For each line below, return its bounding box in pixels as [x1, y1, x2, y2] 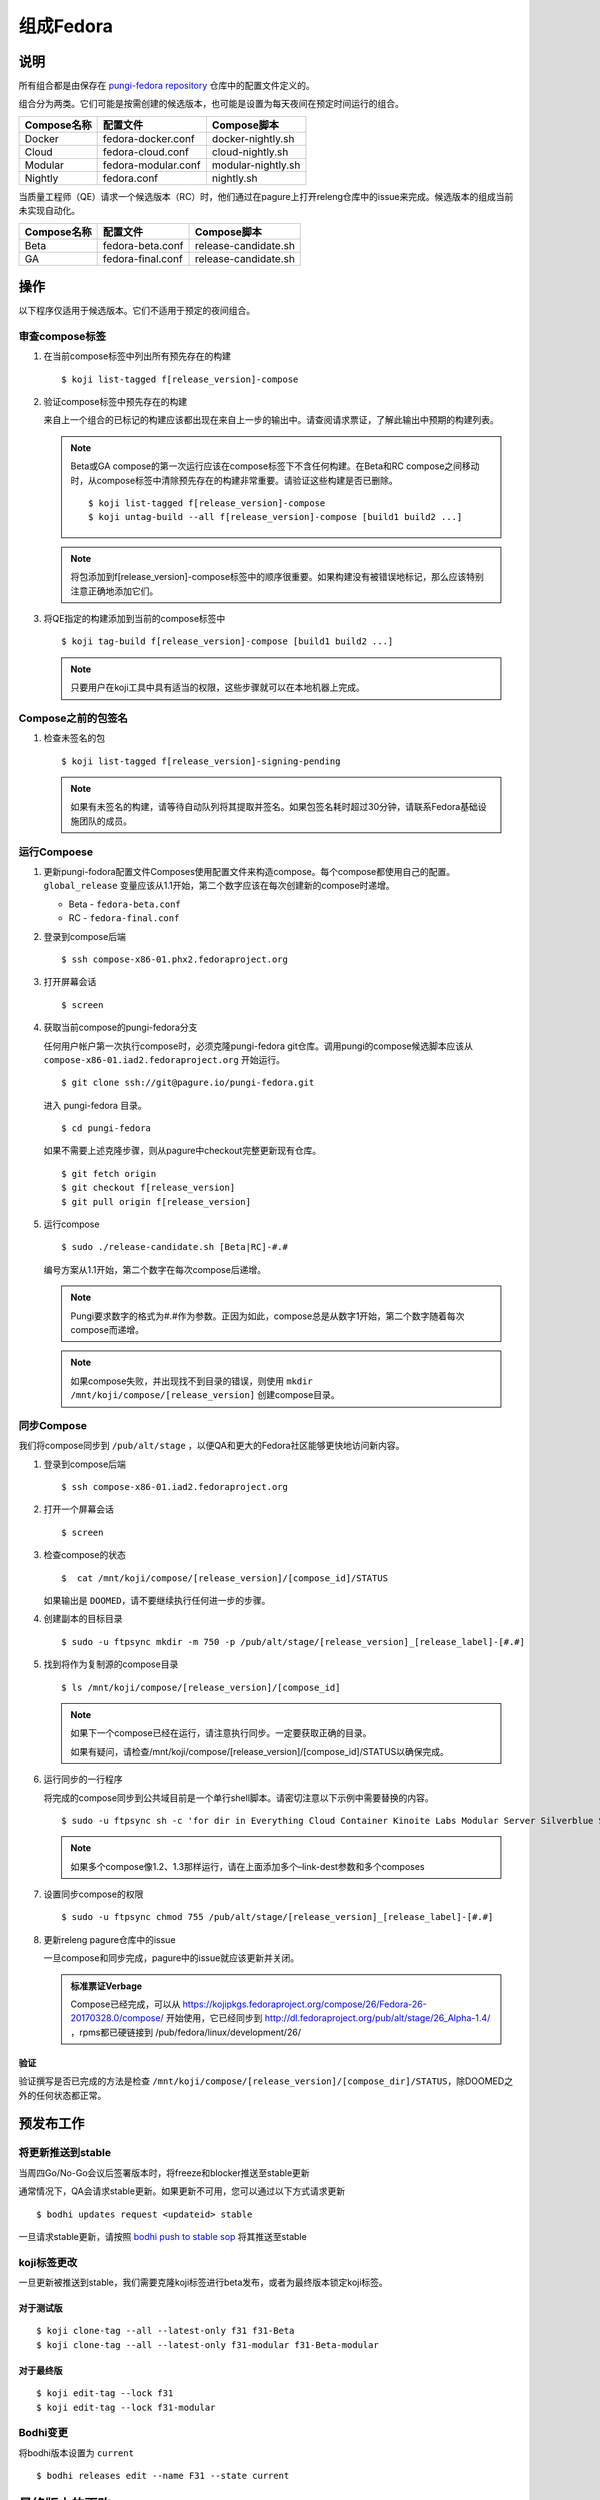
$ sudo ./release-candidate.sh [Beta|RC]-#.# [61, 1241, 289, 1253]
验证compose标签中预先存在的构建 [43, 396, 188, 408]
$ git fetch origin [61, 1168, 157, 1179]
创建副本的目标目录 [43, 1613, 123, 1625]
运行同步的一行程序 [43, 1773, 123, 1785]
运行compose [43, 1218, 100, 1230]
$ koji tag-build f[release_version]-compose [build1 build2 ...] [61, 636, 394, 647]
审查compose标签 [18, 329, 107, 343]
